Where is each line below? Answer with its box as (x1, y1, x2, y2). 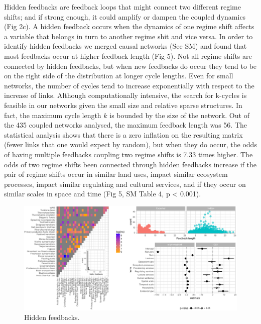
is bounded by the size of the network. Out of (109, 110, 249, 120)
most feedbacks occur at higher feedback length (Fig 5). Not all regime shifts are (4, 50, 252, 61)
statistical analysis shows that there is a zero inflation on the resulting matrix (4, 129, 243, 140)
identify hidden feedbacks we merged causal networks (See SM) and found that (4, 41, 247, 51)
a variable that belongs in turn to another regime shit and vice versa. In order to (4, 31, 253, 41)
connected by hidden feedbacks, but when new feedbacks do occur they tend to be (4, 60, 257, 71)
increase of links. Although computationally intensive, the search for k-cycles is (4, 90, 247, 100)
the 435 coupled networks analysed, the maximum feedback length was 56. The (4, 120, 247, 130)
